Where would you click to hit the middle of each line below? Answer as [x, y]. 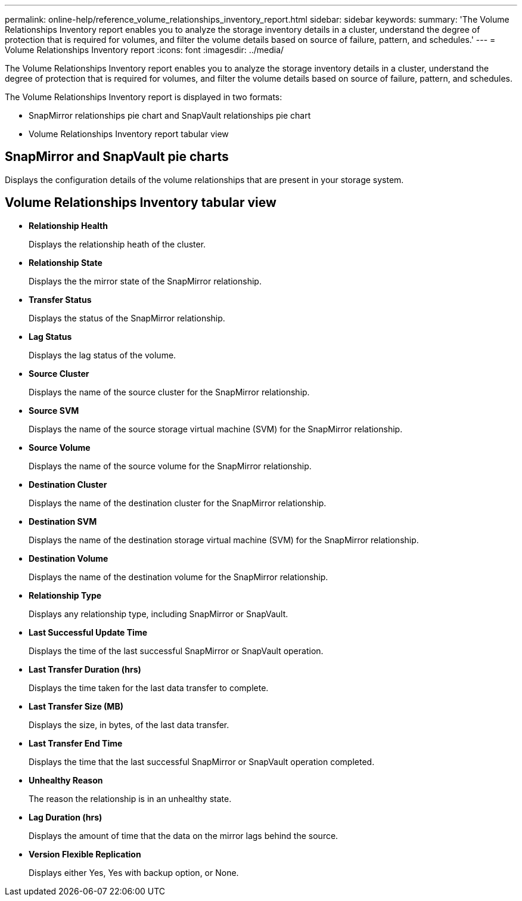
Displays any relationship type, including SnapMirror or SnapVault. [159, 614]
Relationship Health [68, 225]
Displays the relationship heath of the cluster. [117, 244]
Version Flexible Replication [85, 854]
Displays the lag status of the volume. [102, 355]
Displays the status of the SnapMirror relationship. [127, 318]
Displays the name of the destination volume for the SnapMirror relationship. [178, 577]
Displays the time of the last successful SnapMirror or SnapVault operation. [176, 651]
